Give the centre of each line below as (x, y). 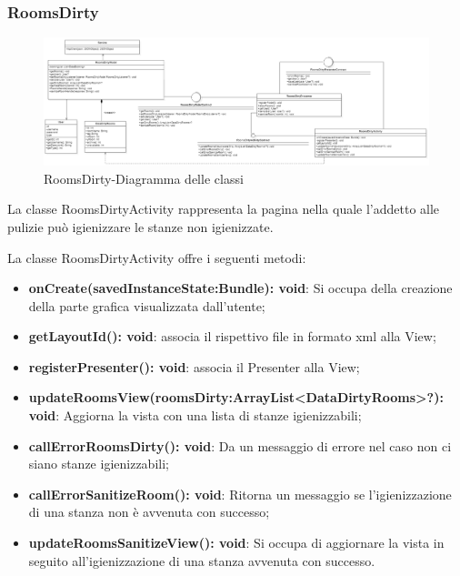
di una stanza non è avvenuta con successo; (149, 512)
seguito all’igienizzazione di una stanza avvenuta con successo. (202, 560)
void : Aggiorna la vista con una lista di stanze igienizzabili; (195, 415)
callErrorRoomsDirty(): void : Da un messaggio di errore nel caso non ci (240, 445)
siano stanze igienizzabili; (99, 464)
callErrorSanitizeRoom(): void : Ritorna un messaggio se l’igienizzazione (240, 494)
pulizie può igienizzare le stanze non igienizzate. (140, 226)
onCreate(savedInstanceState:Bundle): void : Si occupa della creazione (240, 288)
